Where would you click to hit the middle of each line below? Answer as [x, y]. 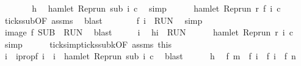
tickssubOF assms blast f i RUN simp [103, 20]
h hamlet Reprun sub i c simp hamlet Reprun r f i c [156, 8]
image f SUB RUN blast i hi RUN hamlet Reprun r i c [149, 32]
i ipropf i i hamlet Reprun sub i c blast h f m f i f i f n [150, 56]
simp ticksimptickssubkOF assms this [88, 44]
